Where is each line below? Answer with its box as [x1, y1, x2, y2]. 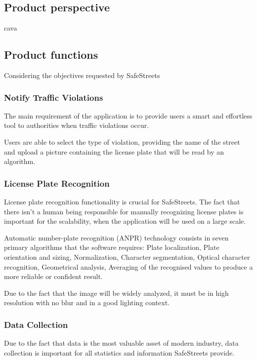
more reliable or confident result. [4, 271, 103, 281]
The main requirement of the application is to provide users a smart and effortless [4, 110, 253, 120]
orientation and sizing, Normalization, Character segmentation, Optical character [4, 251, 250, 262]
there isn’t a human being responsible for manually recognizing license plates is [4, 206, 244, 216]
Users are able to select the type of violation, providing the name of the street [4, 137, 240, 147]
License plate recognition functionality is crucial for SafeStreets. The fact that [4, 197, 240, 206]
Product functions [4, 47, 98, 62]
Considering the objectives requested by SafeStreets [4, 70, 160, 80]
